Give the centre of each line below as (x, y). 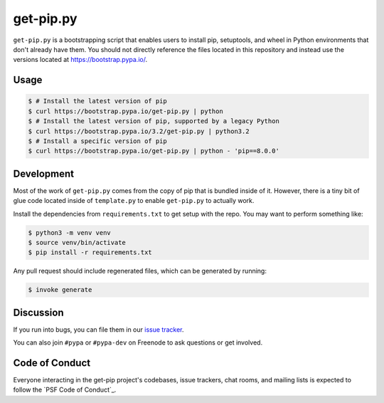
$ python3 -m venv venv (70, 232)
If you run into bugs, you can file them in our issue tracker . (98, 329)
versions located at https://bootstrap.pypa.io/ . (80, 60)
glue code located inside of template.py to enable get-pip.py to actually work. (134, 201)
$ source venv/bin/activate (77, 242)
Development (44, 173)
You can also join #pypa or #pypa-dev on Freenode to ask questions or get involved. (138, 342)
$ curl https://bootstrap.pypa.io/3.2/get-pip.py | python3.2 (139, 131)
